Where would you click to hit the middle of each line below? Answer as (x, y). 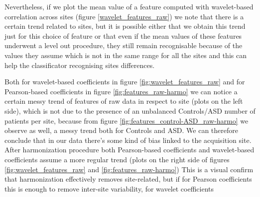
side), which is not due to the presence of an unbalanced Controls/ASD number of (130, 110)
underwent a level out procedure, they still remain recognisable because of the (124, 45)
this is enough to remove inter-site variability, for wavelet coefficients (109, 188)
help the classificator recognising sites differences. (80, 65)
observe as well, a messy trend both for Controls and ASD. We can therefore (122, 130)
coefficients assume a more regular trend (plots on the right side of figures (117, 159)
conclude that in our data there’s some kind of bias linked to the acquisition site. (128, 140)
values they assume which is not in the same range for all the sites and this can (126, 55)
